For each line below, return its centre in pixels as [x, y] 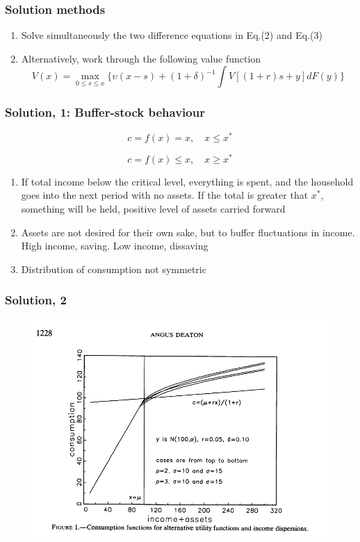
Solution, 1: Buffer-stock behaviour [105, 112]
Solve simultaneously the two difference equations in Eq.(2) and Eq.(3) [172, 35]
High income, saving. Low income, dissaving [115, 246]
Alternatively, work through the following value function [141, 58]
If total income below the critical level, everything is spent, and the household [187, 181]
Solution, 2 [36, 300]
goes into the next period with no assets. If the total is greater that [165, 195]
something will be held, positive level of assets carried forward [153, 208]
